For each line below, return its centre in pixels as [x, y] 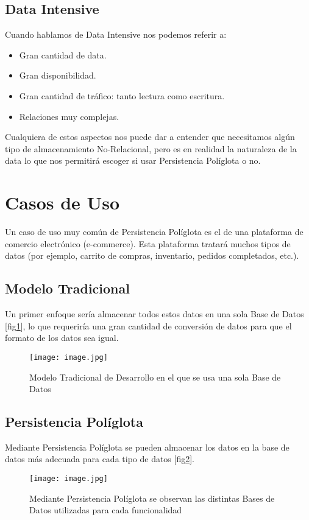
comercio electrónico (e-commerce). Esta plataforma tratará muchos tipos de [148, 243]
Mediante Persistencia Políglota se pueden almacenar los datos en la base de [147, 447]
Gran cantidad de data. [63, 54]
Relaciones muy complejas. [69, 116]
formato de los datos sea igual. [62, 338]
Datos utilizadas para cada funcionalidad [106, 510]
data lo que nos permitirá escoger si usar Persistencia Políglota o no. [133, 160]
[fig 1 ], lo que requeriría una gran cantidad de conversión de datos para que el [148, 325]
